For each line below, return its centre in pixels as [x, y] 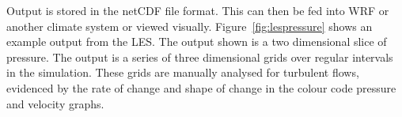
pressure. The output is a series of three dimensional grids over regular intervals [200, 57]
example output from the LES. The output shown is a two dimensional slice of [197, 42]
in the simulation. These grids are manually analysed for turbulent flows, [183, 72]
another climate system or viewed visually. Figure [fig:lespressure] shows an [190, 26]
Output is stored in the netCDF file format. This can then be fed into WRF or [198, 10]
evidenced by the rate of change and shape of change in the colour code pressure [201, 87]
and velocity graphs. [55, 103]
